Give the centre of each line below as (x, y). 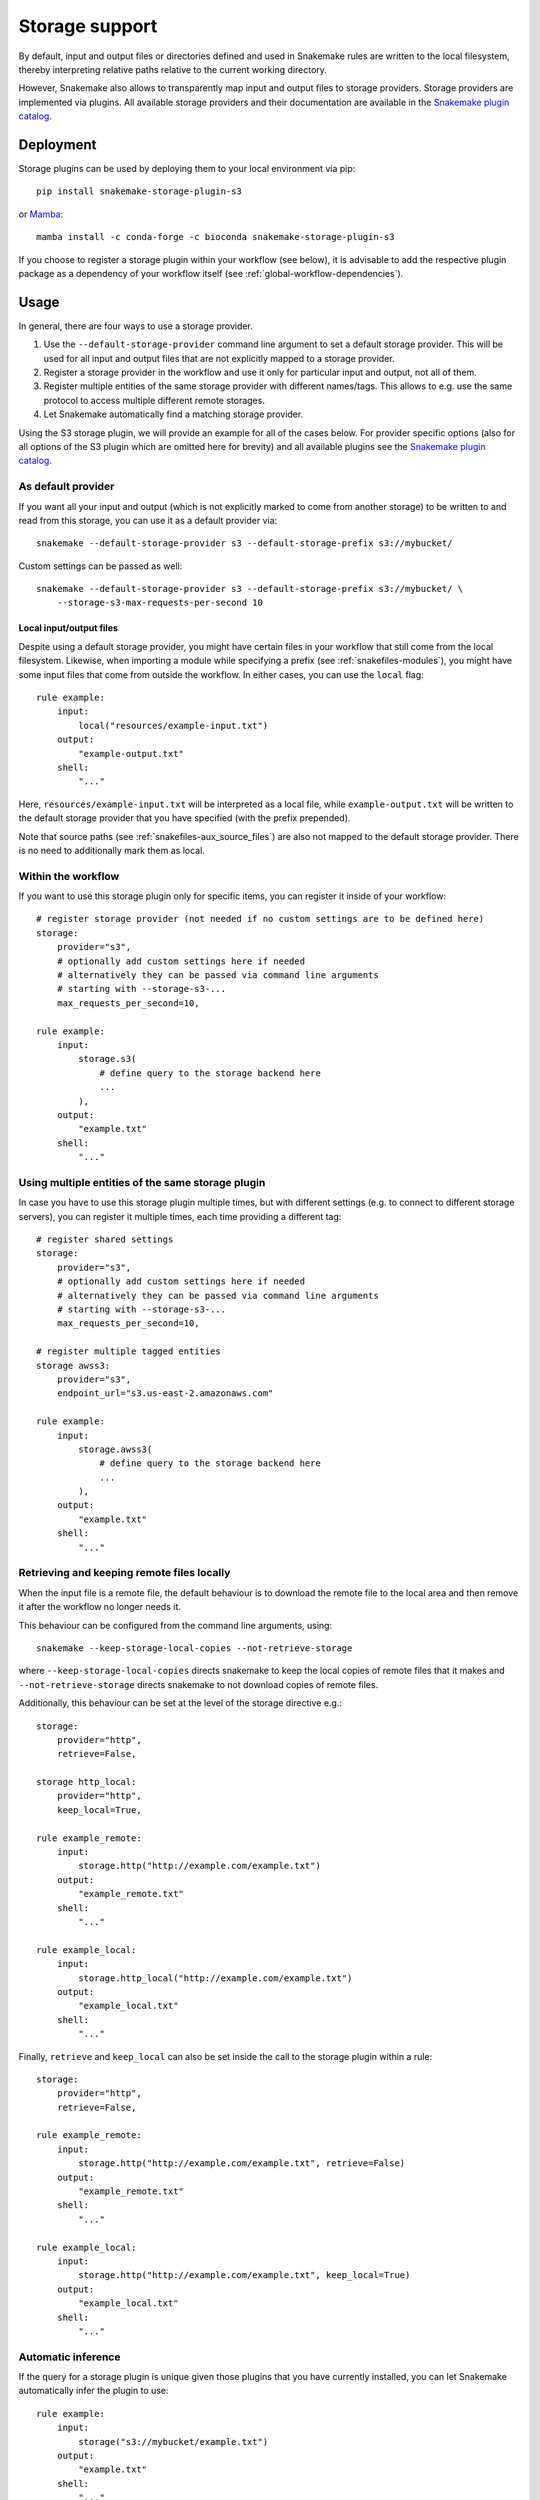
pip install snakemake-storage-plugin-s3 (139, 191)
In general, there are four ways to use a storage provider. (136, 326)
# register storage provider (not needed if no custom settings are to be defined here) (260, 919)
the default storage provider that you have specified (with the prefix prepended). (184, 818)
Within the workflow (69, 876)
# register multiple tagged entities (129, 1351)
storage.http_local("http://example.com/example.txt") (215, 1978)
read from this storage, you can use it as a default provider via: (148, 520)
